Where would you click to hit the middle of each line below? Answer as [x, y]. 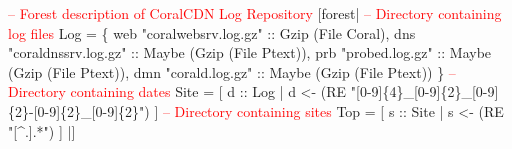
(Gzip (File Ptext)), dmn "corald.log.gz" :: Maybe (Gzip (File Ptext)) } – [232, 71]
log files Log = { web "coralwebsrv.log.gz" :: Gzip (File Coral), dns [212, 32]
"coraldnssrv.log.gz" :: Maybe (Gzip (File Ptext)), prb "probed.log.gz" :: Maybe [250, 52]
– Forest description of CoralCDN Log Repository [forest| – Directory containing [255, 13]
